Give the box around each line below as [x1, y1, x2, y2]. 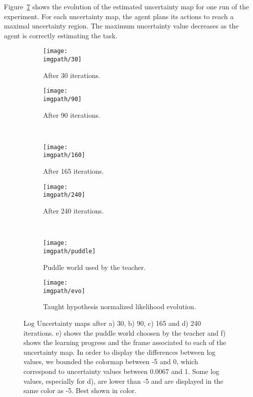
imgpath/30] [43, 56, 82, 63]
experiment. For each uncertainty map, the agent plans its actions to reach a [4, 11, 234, 21]
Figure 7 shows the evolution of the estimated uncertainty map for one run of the [4, 1, 249, 11]
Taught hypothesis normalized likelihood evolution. [43, 301, 196, 312]
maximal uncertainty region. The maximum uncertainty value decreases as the [4, 21, 239, 31]
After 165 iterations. [43, 166, 104, 176]
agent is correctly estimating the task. [4, 30, 117, 40]
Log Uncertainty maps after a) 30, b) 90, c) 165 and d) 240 [23, 318, 201, 328]
